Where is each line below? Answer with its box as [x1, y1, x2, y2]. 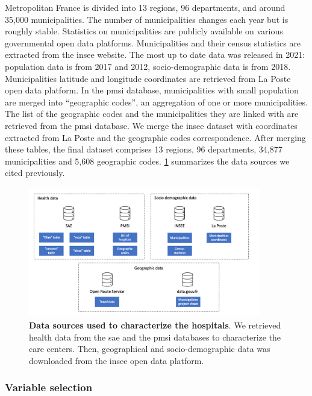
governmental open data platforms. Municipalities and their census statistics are [5, 36, 301, 49]
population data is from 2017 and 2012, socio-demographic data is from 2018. [5, 60, 291, 72]
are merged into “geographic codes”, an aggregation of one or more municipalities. [5, 95, 308, 108]
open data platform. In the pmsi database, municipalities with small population [5, 84, 299, 96]
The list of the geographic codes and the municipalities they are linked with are [5, 107, 299, 120]
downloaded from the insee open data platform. [29, 354, 204, 366]
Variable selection [5, 380, 93, 395]
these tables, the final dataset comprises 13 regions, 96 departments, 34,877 [5, 143, 282, 156]
